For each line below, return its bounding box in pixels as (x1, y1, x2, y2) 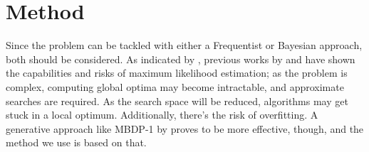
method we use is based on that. (6, 135, 147, 150)
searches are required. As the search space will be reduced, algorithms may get (6, 93, 348, 108)
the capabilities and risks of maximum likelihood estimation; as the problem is (6, 65, 348, 80)
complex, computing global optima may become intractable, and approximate (6, 79, 344, 94)
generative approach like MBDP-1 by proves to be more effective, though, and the (6, 121, 364, 136)
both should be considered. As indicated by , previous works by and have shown (6, 51, 355, 66)
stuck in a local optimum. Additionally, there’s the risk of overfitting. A (6, 107, 318, 122)
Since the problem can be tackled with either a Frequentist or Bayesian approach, (6, 38, 363, 53)
